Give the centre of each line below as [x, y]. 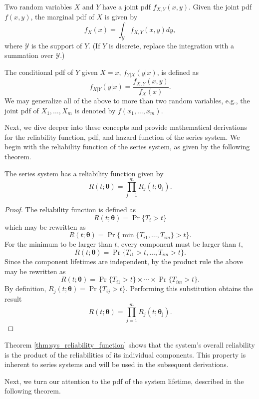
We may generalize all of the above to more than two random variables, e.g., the [127, 100]
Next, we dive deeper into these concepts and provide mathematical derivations [126, 127]
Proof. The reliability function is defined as [70, 209]
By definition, [25, 288]
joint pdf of [22, 110]
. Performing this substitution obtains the [189, 288]
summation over [29, 55]
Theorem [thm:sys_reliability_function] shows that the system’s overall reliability [130, 344]
